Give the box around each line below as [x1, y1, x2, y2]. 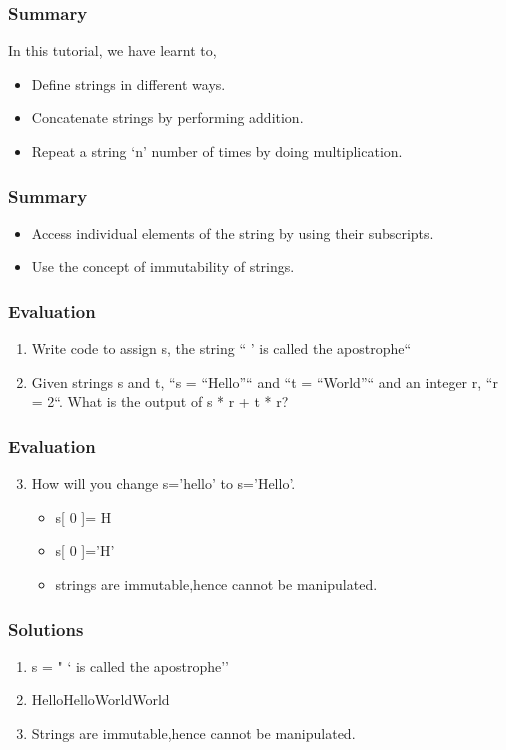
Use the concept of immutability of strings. [31, 256, 295, 277]
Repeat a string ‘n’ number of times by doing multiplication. [31, 141, 403, 161]
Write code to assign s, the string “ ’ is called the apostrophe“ [31, 338, 412, 359]
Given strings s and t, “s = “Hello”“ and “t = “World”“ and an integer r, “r [31, 371, 498, 392]
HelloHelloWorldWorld [31, 689, 170, 710]
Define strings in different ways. [31, 73, 226, 94]
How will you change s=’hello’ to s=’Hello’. [31, 473, 296, 494]
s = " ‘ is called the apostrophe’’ [31, 655, 230, 676]
